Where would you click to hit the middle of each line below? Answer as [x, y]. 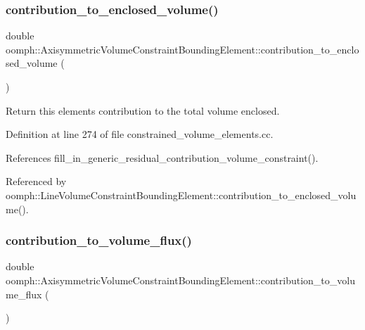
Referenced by [36, 181]
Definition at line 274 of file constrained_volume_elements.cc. [140, 134]
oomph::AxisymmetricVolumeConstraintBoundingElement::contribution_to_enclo [182, 49]
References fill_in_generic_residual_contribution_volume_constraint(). [162, 157]
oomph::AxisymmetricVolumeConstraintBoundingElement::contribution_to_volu [180, 280]
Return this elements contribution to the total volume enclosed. [143, 110]
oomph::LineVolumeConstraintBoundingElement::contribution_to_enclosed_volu [181, 195]
